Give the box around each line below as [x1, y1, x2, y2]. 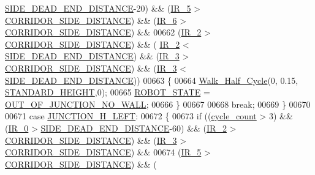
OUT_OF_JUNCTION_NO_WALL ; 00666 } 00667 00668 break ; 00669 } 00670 [5, 97, 311, 110]
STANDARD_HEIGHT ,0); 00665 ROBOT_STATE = [5, 86, 210, 99]
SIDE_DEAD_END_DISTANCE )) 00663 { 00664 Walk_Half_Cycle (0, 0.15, [5, 73, 298, 86]
